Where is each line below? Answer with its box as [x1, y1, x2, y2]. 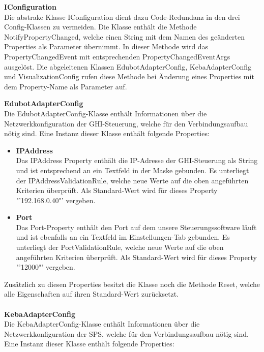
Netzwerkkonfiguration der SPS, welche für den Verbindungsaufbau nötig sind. [4, 328, 249, 339]
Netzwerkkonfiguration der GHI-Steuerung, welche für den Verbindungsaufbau [4, 118, 248, 129]
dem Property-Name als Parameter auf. [4, 81, 127, 91]
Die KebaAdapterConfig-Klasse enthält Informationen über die [4, 318, 200, 329]
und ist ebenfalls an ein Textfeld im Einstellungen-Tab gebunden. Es [16, 232, 230, 242]
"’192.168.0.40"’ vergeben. [16, 195, 96, 205]
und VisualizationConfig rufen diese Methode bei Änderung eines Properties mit [4, 71, 254, 82]
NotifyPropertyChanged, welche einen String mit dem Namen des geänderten [4, 31, 245, 42]
